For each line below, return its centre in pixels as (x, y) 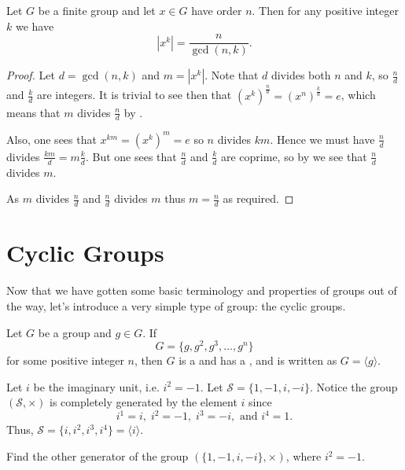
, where (304, 456)
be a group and (75, 332)
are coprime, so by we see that (294, 156)
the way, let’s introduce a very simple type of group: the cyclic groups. (176, 305)
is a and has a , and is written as (258, 360)
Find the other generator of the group (98, 456)
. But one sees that (131, 156)
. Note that (232, 75)
